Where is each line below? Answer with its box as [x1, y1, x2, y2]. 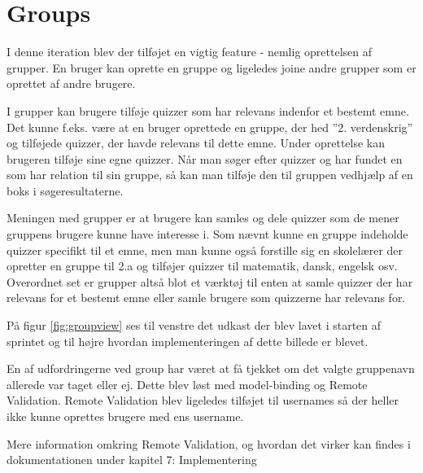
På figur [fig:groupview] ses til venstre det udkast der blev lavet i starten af [7, 317, 382, 334]
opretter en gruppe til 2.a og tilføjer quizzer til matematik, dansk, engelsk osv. [7, 257, 398, 274]
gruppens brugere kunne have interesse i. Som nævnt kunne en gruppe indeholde [7, 226, 408, 243]
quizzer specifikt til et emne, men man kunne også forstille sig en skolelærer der [7, 241, 403, 258]
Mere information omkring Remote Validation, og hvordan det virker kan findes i [7, 435, 411, 452]
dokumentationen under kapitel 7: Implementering [7, 451, 257, 468]
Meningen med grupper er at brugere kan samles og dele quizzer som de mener [7, 209, 399, 226]
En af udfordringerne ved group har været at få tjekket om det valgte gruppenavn [7, 360, 415, 377]
